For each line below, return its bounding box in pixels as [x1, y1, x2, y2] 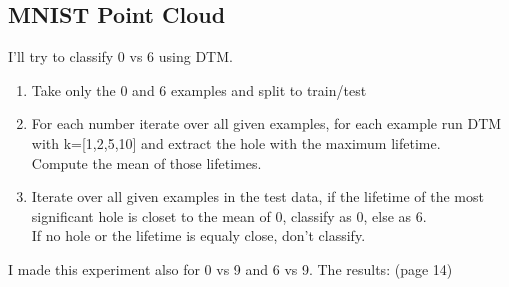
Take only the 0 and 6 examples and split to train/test [31, 79, 367, 100]
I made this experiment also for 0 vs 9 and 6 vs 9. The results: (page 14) [8, 258, 453, 279]
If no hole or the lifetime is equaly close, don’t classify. [31, 225, 366, 246]
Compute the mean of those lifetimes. [31, 152, 262, 173]
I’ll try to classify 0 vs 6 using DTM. [8, 46, 233, 67]
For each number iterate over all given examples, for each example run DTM [31, 113, 502, 134]
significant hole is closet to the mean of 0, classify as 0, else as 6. [31, 205, 427, 226]
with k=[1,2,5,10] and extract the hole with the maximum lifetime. [31, 132, 441, 153]
